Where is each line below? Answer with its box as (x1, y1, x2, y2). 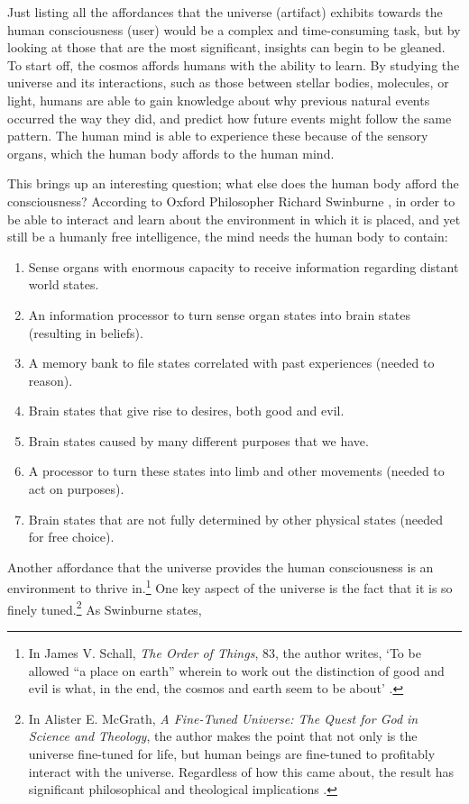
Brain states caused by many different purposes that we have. (28, 431, 369, 450)
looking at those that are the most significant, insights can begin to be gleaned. (7, 38, 446, 57)
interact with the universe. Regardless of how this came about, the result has (28, 762, 455, 781)
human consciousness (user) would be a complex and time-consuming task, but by (7, 20, 461, 39)
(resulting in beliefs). (28, 323, 143, 342)
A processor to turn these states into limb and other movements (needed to (28, 461, 445, 480)
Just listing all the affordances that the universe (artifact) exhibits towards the (7, 3, 443, 21)
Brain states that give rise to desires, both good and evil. (28, 401, 345, 420)
